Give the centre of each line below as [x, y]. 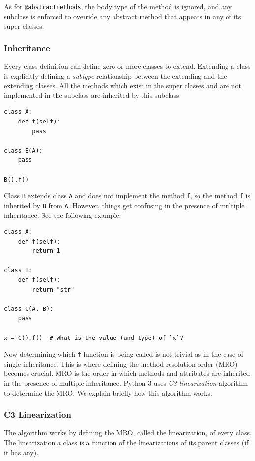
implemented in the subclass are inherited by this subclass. [93, 95]
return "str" [53, 290]
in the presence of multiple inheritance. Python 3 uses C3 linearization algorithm [126, 383]
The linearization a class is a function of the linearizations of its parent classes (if [126, 443]
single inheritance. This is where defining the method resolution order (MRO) [121, 363]
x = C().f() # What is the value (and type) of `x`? [94, 338]
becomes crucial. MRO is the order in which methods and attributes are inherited [127, 373]
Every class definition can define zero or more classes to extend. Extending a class [127, 66]
